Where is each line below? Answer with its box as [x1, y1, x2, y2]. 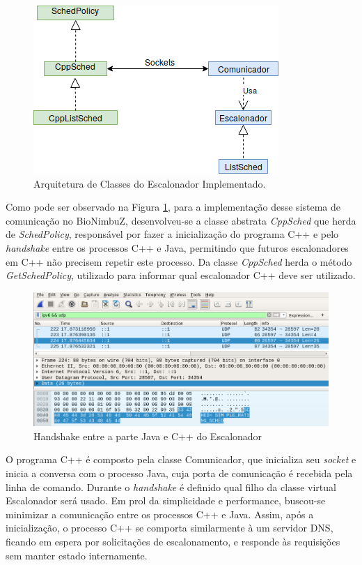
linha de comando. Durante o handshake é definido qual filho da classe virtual [6, 479, 336, 494]
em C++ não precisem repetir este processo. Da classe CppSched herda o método [6, 254, 352, 269]
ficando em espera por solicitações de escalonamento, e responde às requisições [6, 534, 340, 549]
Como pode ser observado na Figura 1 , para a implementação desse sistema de [6, 199, 341, 214]
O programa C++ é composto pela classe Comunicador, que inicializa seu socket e [6, 452, 356, 467]
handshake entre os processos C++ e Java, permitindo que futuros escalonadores [6, 240, 349, 255]
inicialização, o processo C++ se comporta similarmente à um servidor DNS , [6, 520, 333, 535]
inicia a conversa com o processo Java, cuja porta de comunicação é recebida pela [6, 466, 353, 481]
